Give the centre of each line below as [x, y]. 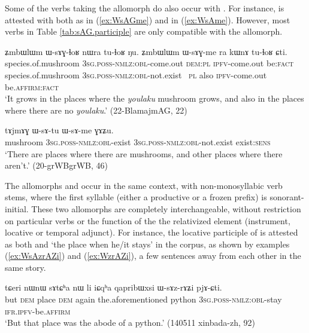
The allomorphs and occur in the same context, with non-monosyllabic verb [144, 185]
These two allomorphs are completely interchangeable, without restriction [166, 208]
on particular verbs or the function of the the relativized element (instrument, [148, 220]
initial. [17, 208]
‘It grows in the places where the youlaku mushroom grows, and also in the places [154, 98]
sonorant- [287, 197]
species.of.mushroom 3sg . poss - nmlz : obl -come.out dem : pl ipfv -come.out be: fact [149, 63]
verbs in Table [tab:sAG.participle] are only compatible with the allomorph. [144, 31]
